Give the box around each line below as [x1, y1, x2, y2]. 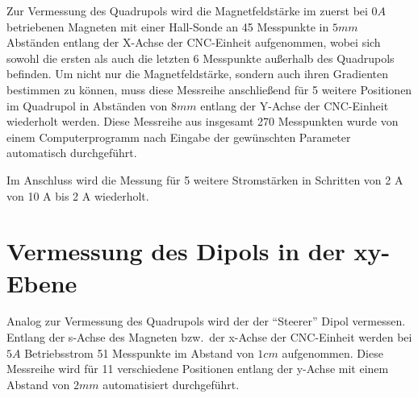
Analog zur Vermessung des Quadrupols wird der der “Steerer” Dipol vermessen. [6, 313, 406, 330]
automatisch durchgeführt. [6, 144, 137, 161]
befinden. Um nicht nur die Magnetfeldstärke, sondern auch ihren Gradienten [6, 65, 389, 82]
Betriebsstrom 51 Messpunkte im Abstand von [24, 344, 254, 361]
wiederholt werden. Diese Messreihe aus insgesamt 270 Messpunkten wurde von [6, 113, 399, 130]
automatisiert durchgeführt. [102, 375, 240, 392]
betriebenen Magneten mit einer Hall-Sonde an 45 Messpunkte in [6, 18, 329, 35]
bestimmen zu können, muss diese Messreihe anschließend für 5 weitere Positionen [6, 81, 412, 97]
